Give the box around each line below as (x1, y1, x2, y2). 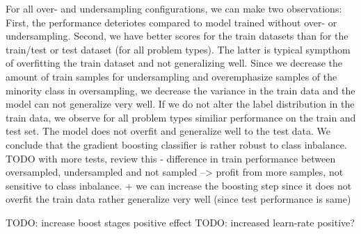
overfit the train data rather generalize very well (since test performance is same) (6, 192, 351, 206)
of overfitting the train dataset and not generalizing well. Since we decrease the (6, 56, 343, 70)
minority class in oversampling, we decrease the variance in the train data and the (6, 83, 355, 97)
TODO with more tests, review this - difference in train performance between (6, 151, 336, 165)
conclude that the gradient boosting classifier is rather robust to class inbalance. (6, 137, 347, 151)
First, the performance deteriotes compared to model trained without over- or (6, 15, 337, 29)
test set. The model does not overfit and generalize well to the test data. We (6, 124, 330, 138)
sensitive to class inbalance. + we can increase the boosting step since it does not (6, 178, 352, 192)
